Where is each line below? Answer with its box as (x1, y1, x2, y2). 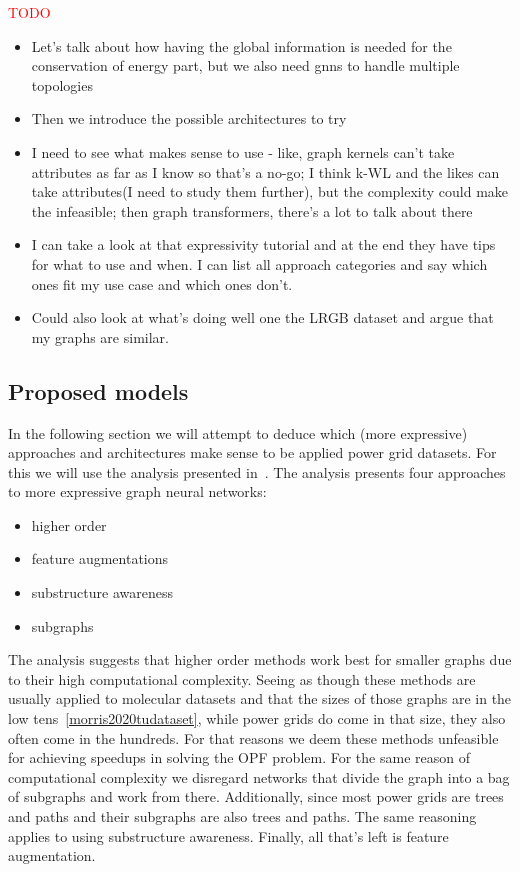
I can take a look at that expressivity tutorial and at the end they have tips (31, 234, 496, 255)
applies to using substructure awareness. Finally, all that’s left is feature (8, 825, 449, 846)
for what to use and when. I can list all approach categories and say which (31, 253, 488, 274)
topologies (31, 74, 93, 95)
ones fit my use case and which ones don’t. (31, 273, 293, 294)
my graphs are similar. (31, 326, 169, 347)
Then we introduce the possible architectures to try (31, 108, 347, 129)
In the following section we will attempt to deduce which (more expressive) (8, 422, 468, 443)
